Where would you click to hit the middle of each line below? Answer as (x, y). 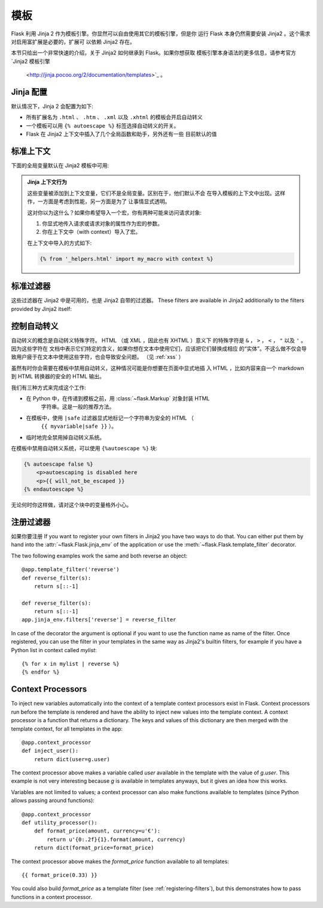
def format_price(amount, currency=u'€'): (97, 831)
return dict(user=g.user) (72, 759)
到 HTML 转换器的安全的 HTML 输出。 (58, 376)
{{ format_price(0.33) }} (60, 875)
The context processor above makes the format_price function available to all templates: (120, 861)
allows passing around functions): (53, 801)
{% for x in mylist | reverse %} (71, 664)
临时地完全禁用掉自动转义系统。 (65, 437)
